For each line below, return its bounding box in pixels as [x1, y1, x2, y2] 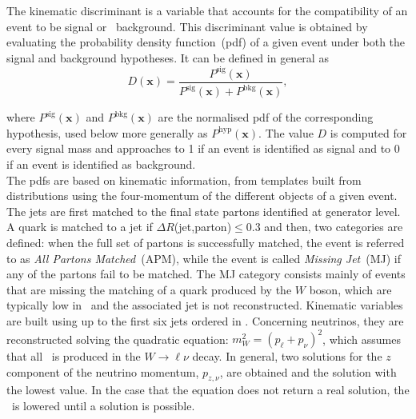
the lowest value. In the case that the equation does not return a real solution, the [6, 381, 410, 398]
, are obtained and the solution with [219, 363, 397, 380]
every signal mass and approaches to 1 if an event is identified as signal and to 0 [6, 140, 400, 157]
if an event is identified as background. [6, 156, 196, 173]
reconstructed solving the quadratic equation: [6, 330, 229, 347]
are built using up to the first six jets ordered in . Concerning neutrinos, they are [6, 313, 404, 329]
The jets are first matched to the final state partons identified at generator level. [6, 202, 401, 219]
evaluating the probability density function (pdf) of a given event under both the [6, 34, 406, 50]
